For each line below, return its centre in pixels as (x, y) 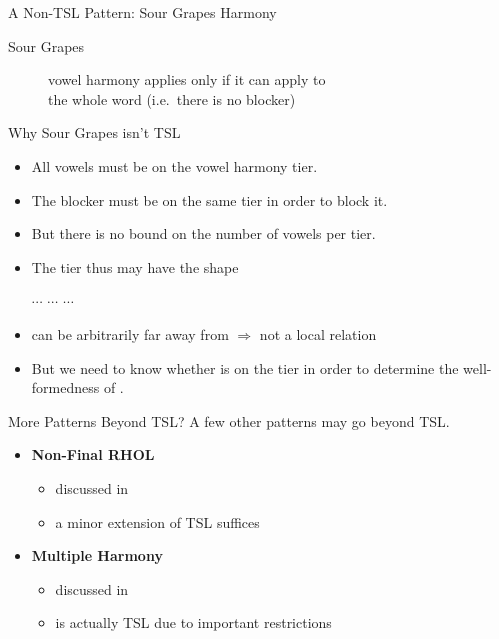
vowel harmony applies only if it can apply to (187, 79)
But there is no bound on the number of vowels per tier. (203, 233)
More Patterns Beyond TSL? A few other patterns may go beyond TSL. (229, 420)
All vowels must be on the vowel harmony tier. (174, 165)
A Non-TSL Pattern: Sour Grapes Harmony (142, 12)
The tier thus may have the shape (135, 266)
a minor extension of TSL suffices (157, 521)
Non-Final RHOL (93, 454)
